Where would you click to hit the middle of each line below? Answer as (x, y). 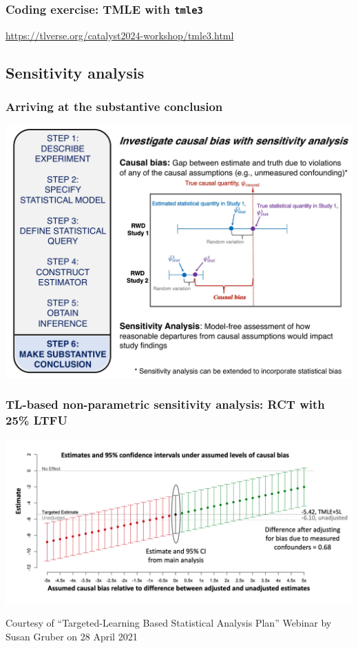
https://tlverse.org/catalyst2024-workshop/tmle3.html (120, 35)
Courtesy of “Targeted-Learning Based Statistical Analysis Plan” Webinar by (169, 623)
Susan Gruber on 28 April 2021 (72, 636)
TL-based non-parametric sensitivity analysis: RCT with (165, 404)
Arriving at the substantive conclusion (114, 107)
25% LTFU (36, 420)
